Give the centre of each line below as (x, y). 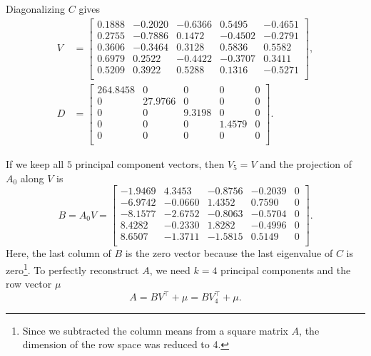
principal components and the (286, 269)
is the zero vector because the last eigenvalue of (229, 253)
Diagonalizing (36, 9)
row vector (29, 284)
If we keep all (35, 164)
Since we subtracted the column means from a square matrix (155, 330)
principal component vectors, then (150, 164)
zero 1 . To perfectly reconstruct (72, 269)
